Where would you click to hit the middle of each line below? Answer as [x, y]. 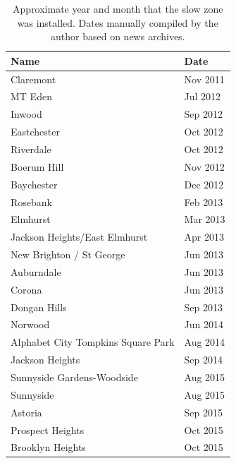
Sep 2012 [204, 114]
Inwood [26, 114]
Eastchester [35, 132]
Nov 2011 [204, 79]
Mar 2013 [205, 219]
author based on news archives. [118, 36]
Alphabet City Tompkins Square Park [93, 342]
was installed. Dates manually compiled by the [118, 22]
